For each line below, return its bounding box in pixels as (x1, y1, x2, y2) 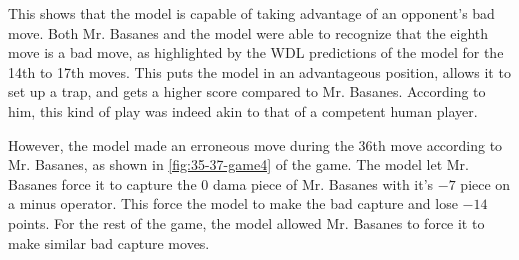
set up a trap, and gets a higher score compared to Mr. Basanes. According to (8, 81, 486, 102)
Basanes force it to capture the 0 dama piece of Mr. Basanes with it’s (8, 173, 434, 194)
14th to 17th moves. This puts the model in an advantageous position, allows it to (8, 61, 511, 82)
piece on (460, 173, 511, 194)
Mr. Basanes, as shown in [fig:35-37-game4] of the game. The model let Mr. (8, 154, 469, 175)
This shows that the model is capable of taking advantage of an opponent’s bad (8, 3, 495, 23)
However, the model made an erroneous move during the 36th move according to (8, 134, 503, 155)
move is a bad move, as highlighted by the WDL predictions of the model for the (8, 42, 504, 63)
